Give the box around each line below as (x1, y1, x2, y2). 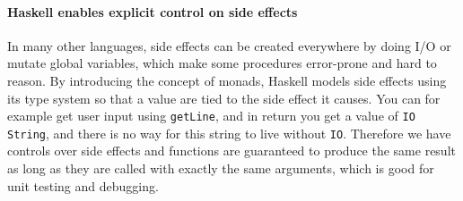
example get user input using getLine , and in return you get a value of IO (7, 106, 415, 125)
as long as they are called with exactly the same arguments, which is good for (7, 159, 434, 178)
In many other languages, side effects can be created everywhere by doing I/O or (7, 36, 451, 54)
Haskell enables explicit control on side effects (7, 2, 298, 21)
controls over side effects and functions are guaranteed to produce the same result (7, 141, 456, 160)
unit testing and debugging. (7, 176, 159, 195)
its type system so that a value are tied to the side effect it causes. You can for (7, 88, 441, 107)
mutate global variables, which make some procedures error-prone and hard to (7, 54, 437, 72)
